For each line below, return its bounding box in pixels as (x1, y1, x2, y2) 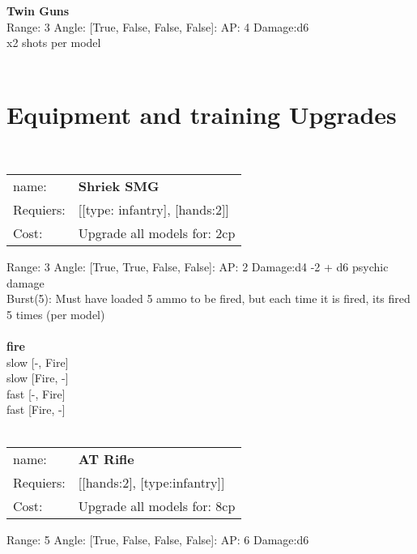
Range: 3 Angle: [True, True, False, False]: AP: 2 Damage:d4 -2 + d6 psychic (6, 258, 389, 275)
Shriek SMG (78, 177, 160, 196)
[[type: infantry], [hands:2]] (78, 200, 229, 219)
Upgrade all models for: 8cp (78, 496, 236, 515)
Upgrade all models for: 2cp (78, 224, 236, 243)
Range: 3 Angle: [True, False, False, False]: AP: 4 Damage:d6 (6, 18, 309, 35)
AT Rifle (78, 449, 134, 468)
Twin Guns (6, 2, 70, 19)
